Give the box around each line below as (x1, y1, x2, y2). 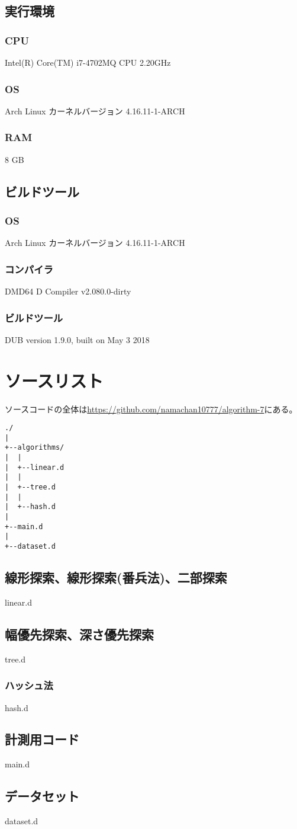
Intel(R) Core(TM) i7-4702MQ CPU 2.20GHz (5, 56, 171, 68)
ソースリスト (5, 368, 104, 392)
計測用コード (5, 730, 79, 748)
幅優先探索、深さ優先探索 (5, 625, 154, 643)
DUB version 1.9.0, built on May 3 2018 (5, 333, 150, 345)
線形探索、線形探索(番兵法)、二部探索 (5, 568, 227, 587)
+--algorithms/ (5, 443, 64, 452)
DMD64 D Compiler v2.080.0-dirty (5, 285, 131, 297)
